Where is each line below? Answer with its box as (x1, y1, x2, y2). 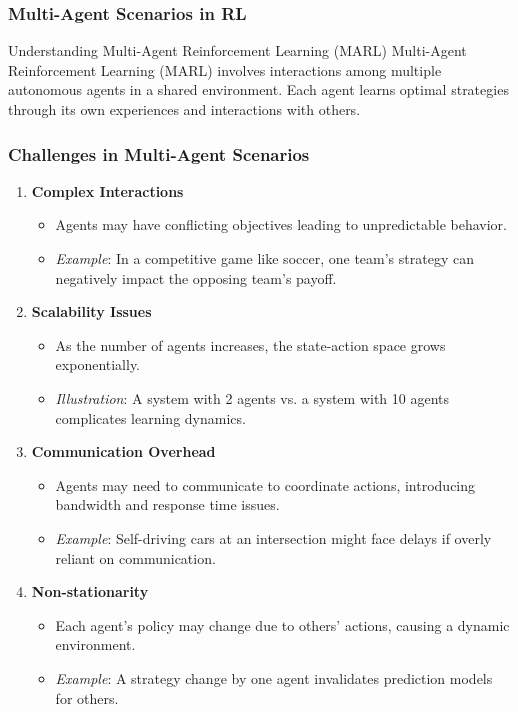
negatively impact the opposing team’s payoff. (55, 267, 337, 288)
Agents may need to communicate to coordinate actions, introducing (55, 474, 476, 495)
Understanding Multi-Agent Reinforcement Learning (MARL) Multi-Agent (8, 40, 467, 61)
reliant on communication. (55, 547, 216, 568)
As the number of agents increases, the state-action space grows (55, 334, 446, 355)
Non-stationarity (31, 581, 149, 602)
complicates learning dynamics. (55, 407, 246, 428)
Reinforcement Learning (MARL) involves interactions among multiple (8, 59, 442, 80)
